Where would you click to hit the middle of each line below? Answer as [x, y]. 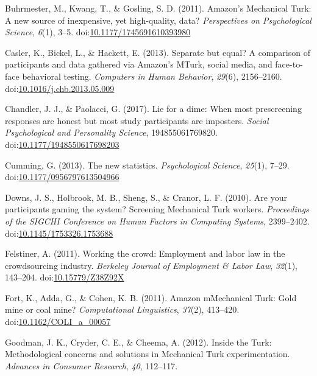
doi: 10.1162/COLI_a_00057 [58, 322]
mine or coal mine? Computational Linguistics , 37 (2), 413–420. [122, 309]
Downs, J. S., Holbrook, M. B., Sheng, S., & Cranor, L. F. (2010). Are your [146, 197]
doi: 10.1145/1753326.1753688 [59, 233]
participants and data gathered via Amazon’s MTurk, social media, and [139, 64]
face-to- [289, 64]
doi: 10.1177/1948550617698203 [62, 144]
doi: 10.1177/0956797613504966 [62, 177]
